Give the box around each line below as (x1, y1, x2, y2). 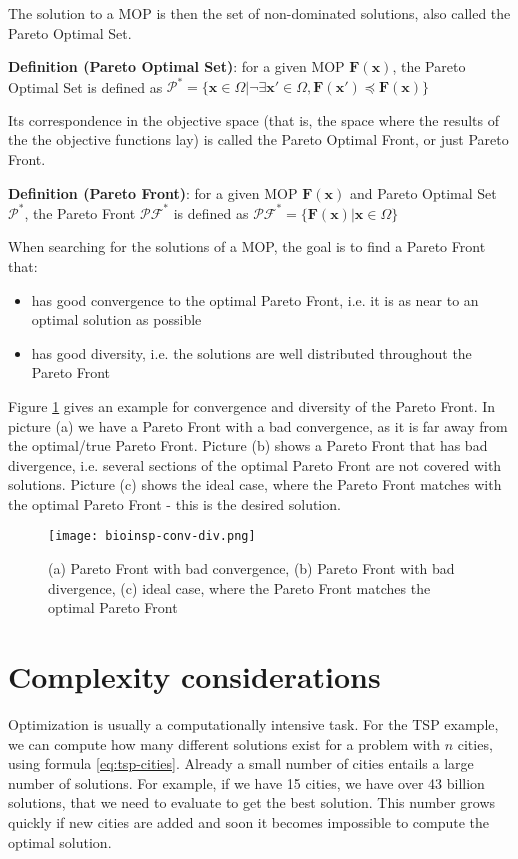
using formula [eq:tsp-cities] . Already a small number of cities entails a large (8, 753, 474, 774)
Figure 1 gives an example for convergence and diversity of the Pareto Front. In (8, 395, 496, 416)
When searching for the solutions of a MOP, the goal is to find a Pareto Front (8, 236, 486, 257)
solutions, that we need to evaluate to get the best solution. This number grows (8, 792, 496, 813)
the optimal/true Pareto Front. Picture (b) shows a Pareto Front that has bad (8, 435, 488, 456)
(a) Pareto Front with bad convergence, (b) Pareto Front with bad (48, 558, 455, 579)
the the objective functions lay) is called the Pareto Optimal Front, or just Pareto (8, 129, 509, 150)
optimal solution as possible (31, 309, 202, 330)
